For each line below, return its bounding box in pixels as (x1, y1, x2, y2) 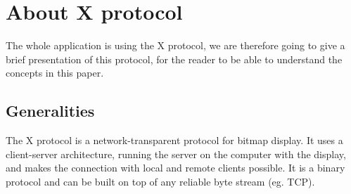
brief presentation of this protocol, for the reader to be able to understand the (6, 51, 343, 66)
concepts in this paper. (6, 65, 104, 80)
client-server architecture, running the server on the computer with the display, (6, 146, 346, 161)
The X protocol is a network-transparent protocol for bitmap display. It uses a (6, 133, 343, 148)
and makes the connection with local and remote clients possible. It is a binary (6, 160, 345, 175)
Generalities (6, 100, 95, 122)
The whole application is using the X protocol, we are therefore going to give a (6, 38, 345, 53)
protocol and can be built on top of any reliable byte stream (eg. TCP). (6, 174, 315, 188)
